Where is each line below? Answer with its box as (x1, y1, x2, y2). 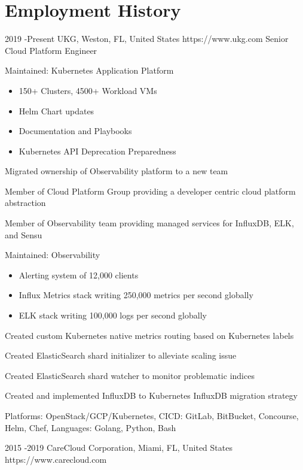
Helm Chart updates (19, 104, 94, 117)
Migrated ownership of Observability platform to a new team (5, 165, 228, 177)
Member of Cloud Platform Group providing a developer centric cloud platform (5, 184, 296, 197)
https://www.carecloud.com (5, 453, 107, 465)
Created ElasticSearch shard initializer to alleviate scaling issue (5, 349, 237, 362)
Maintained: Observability (5, 248, 100, 261)
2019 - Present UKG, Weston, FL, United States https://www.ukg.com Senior (5, 32, 289, 45)
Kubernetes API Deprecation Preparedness (19, 144, 176, 157)
